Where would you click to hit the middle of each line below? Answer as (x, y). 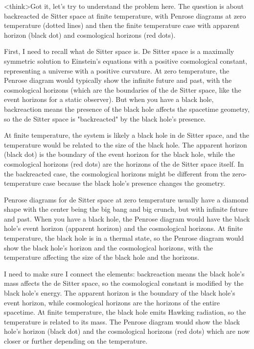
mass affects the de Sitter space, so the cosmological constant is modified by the (124, 283)
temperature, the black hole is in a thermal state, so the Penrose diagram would (124, 238)
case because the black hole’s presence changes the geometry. (134, 183)
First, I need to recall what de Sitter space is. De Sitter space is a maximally (119, 51)
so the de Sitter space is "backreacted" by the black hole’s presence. (105, 118)
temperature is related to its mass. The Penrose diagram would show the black (122, 321)
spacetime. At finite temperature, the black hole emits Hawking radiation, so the (125, 312)
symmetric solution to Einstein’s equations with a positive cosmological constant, (126, 61)
